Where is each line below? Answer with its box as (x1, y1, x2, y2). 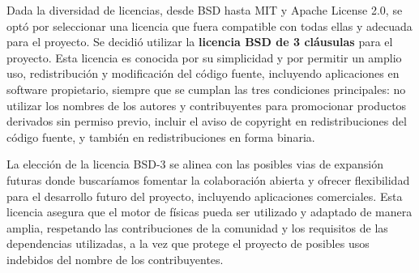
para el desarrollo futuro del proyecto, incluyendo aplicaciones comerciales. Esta (6, 187, 403, 204)
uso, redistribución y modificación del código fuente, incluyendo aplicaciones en (6, 65, 400, 82)
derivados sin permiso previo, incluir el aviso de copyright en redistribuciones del (6, 113, 407, 130)
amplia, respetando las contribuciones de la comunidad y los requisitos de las (6, 219, 388, 236)
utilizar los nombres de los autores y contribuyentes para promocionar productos (6, 96, 407, 113)
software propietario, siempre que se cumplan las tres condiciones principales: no (6, 80, 406, 97)
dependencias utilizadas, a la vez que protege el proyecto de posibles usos (6, 235, 370, 252)
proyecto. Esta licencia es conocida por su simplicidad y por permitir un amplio (6, 49, 402, 66)
